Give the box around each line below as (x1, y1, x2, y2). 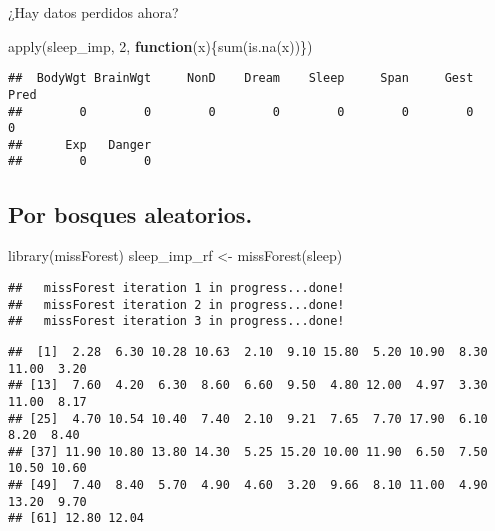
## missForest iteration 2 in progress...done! (8, 297, 345, 312)
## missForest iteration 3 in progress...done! (8, 314, 345, 329)
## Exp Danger (8, 137, 152, 152)
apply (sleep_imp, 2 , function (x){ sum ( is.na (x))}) (8, 35, 313, 56)
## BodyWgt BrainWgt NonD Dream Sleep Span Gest (8, 71, 474, 86)
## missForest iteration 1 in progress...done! (8, 280, 345, 295)
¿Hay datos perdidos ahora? (8, 2, 179, 22)
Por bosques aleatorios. (8, 198, 253, 229)
